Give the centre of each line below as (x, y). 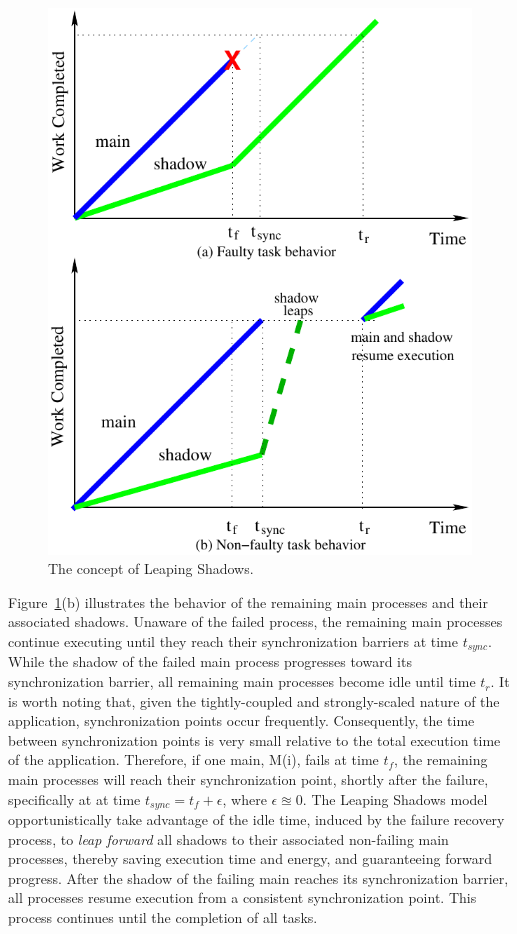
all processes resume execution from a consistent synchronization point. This (242, 897)
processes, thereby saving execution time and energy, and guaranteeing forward (250, 858)
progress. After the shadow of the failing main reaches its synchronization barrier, (258, 877)
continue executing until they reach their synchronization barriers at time (233, 641)
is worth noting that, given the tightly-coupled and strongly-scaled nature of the (254, 700)
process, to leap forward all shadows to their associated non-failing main (228, 838)
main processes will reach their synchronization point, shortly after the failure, (248, 779)
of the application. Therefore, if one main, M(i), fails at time (193, 759)
